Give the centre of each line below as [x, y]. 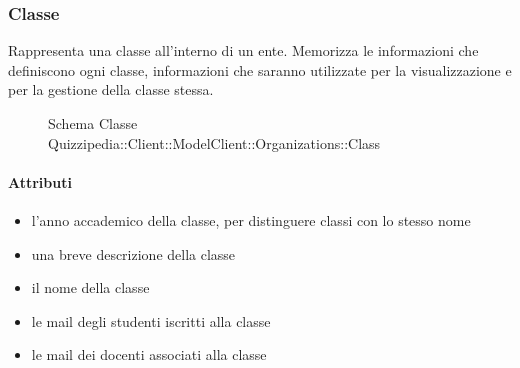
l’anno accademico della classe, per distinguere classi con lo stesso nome [251, 219]
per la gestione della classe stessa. [111, 89]
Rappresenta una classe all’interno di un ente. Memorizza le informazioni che [243, 50]
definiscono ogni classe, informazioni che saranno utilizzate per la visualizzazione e [260, 69]
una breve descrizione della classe [133, 253]
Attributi [40, 181]
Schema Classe [93, 123]
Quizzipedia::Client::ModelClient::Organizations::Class [214, 142]
